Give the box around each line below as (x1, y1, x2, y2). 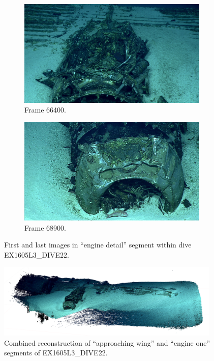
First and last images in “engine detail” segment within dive (4, 239, 192, 250)
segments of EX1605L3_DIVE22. (4, 347, 108, 358)
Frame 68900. (24, 222, 66, 233)
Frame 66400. (24, 104, 66, 115)
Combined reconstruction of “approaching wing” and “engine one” (4, 337, 210, 348)
